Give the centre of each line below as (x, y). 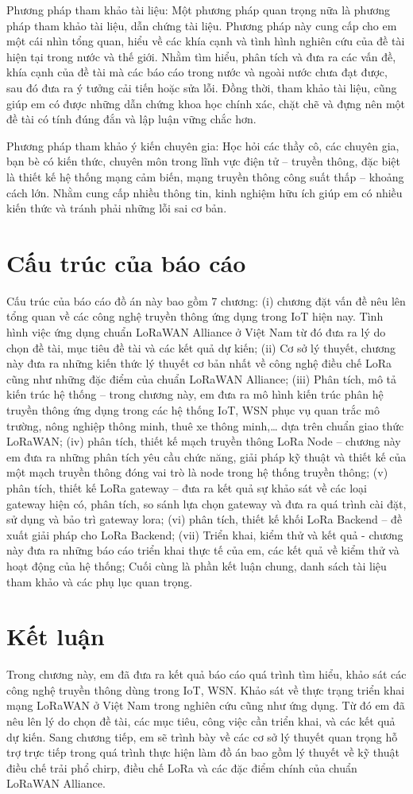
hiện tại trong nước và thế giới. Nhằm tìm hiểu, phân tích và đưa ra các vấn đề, (201, 56)
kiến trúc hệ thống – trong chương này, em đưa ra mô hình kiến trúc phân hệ (195, 394)
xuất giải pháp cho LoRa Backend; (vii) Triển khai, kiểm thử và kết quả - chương (205, 534)
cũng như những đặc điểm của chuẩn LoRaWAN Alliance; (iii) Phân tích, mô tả (202, 378)
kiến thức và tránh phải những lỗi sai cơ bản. (117, 208)
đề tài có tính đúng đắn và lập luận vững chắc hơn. (131, 119)
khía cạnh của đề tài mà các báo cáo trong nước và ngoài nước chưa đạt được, (197, 72)
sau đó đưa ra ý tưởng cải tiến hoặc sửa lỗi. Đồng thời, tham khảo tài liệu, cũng (202, 87)
